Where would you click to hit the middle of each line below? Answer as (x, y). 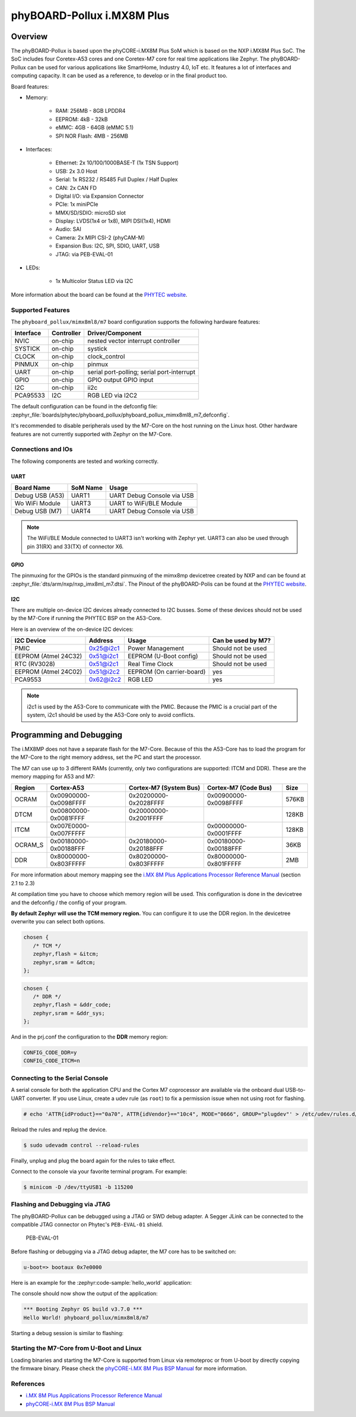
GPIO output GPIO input (120, 380)
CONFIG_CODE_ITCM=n (52, 1061)
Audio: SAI (68, 229)
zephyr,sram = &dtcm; (64, 962)
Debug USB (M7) (38, 511)
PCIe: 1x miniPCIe (77, 204)
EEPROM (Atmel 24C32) (48, 656)
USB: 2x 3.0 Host (77, 171)
